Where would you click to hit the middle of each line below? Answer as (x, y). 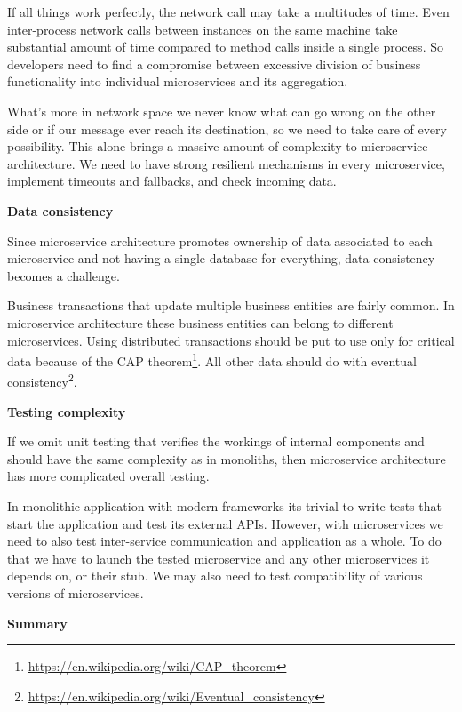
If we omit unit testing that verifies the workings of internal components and (216, 441)
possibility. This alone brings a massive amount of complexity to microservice (218, 146)
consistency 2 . (42, 380)
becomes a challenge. (64, 275)
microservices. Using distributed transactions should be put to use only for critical (231, 340)
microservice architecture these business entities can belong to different (200, 322)
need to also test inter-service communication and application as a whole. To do (224, 541)
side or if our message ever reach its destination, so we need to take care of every (227, 128)
